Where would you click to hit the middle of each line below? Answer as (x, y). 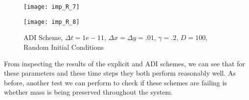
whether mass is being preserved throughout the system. (89, 92)
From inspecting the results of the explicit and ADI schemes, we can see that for (124, 63)
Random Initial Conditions (64, 47)
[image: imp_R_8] (52, 22)
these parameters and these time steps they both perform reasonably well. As (120, 73)
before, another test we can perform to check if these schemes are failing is (115, 82)
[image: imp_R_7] (52, 7)
